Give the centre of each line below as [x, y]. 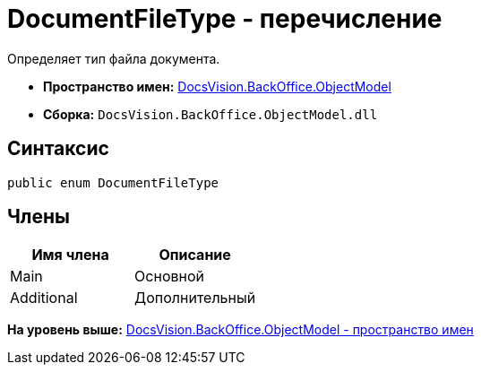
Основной [169, 277]
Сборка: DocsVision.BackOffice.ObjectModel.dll [210, 114]
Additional [44, 298]
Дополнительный [195, 298]
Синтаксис [58, 149]
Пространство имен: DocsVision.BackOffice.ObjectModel [217, 86]
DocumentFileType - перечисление [225, 19]
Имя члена [70, 255]
